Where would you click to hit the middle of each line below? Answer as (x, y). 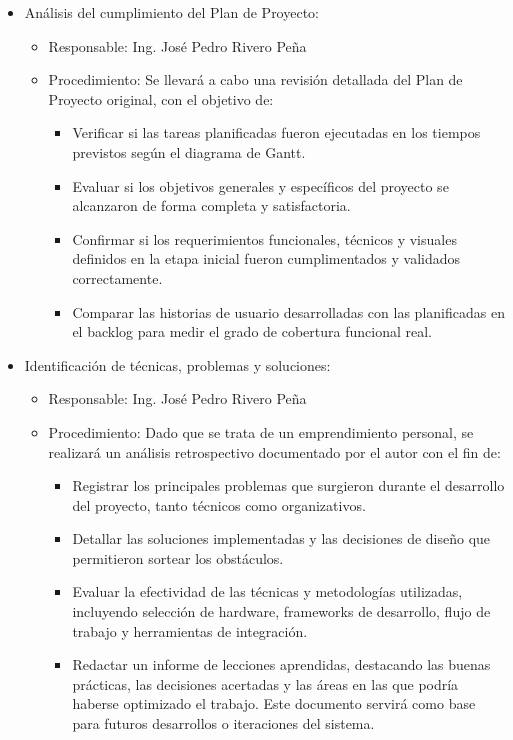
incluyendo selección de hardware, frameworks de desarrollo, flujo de (281, 611)
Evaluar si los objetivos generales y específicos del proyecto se (260, 185)
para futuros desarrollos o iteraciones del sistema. (223, 723)
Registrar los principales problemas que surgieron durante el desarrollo (288, 485)
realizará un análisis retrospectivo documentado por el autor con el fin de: (274, 451)
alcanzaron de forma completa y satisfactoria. (211, 205)
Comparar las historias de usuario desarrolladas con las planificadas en (288, 311)
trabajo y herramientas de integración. (190, 630)
